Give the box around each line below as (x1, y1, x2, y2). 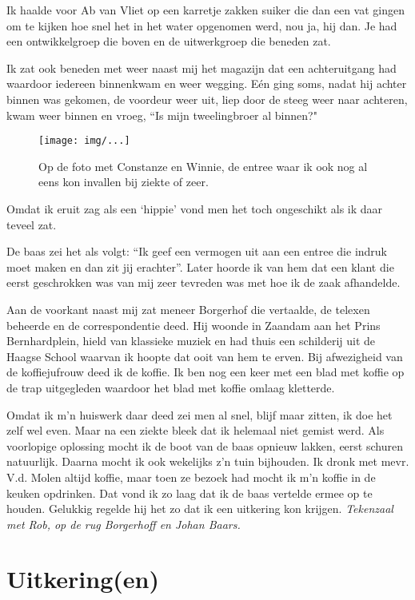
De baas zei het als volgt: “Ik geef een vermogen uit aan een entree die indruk (6, 243, 388, 260)
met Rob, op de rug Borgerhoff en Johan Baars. (6, 515, 241, 532)
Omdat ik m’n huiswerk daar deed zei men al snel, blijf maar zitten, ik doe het (6, 406, 393, 423)
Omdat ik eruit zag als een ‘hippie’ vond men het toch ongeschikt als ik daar (6, 201, 383, 217)
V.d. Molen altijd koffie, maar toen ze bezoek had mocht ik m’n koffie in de (6, 468, 376, 485)
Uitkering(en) (6, 562, 159, 595)
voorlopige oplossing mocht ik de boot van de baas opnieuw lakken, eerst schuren (6, 437, 403, 454)
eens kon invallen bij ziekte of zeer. (38, 173, 209, 190)
